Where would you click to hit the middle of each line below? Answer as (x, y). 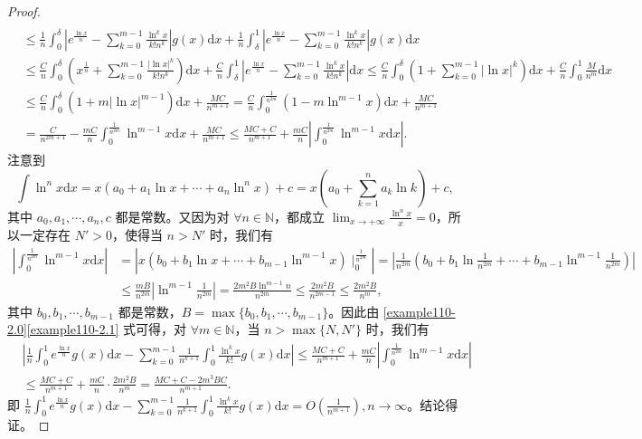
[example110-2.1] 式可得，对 (106, 329)
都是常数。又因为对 (172, 216)
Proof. (24, 11)
